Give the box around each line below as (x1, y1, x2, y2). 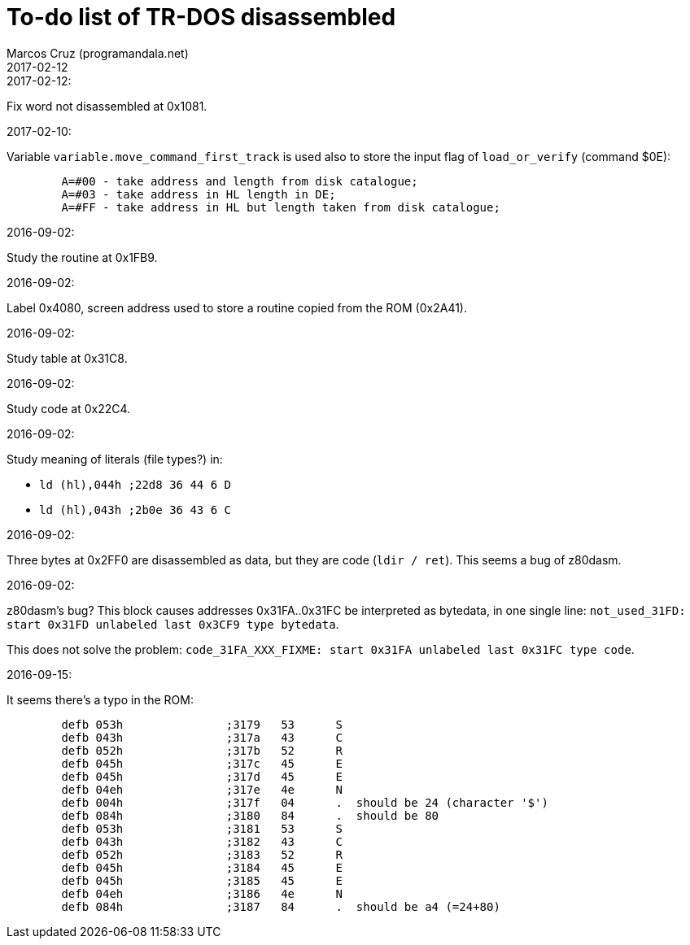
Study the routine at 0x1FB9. (7, 250, 158, 264)
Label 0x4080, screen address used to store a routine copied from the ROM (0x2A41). (7, 300, 467, 315)
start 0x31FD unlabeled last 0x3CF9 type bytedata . (7, 616, 339, 631)
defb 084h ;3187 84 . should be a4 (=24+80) (61, 899, 500, 913)
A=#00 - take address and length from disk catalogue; (61, 174, 418, 188)
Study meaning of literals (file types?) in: (7, 451, 223, 466)
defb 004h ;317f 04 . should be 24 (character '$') (61, 795, 548, 809)
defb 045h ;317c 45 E (61, 756, 343, 770)
